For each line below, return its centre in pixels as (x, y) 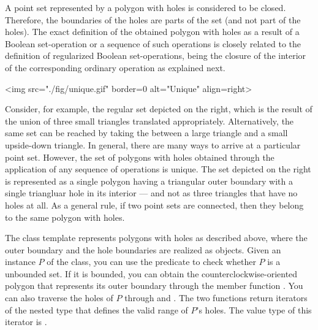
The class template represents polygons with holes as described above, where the (156, 238)
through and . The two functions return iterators (216, 298)
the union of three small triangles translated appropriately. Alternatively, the (150, 121)
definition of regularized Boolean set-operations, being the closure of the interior (156, 56)
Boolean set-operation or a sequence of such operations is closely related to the (153, 43)
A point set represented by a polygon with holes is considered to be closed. (146, 7)
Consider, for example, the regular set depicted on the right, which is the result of (159, 109)
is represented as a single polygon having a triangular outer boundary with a (149, 181)
